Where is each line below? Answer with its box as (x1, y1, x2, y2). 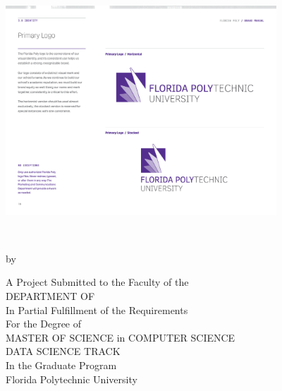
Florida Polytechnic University (6, 371, 137, 386)
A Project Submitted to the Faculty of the (6, 275, 189, 289)
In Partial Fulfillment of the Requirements (6, 302, 188, 317)
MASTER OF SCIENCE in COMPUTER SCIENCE (6, 330, 235, 344)
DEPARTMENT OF (6, 289, 95, 303)
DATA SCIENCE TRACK (6, 344, 121, 359)
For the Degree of (6, 316, 82, 331)
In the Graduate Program (6, 357, 117, 372)
